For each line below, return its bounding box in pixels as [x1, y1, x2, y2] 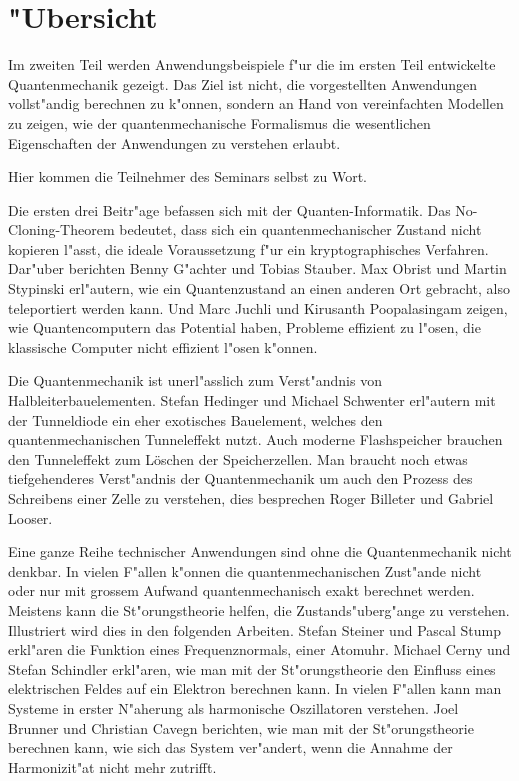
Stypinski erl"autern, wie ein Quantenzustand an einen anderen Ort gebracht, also [8, 278, 510, 299]
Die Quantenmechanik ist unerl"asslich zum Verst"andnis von [8, 370, 382, 391]
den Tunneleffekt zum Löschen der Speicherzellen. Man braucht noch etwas [8, 448, 468, 469]
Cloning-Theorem [8, 219, 115, 240]
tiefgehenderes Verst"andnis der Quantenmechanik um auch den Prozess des [8, 468, 473, 489]
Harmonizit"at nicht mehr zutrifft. [8, 756, 217, 777]
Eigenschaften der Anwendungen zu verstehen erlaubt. [8, 132, 341, 153]
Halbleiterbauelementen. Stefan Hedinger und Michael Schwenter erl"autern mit [8, 390, 496, 411]
